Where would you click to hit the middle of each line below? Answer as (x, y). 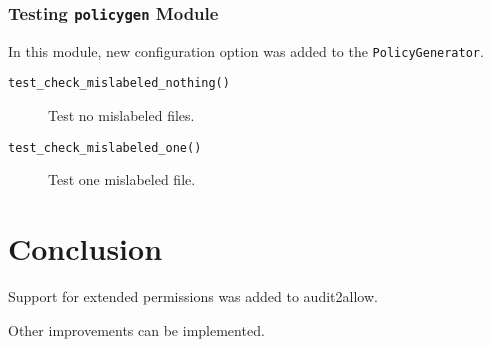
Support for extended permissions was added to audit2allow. (193, 296)
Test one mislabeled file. (122, 179)
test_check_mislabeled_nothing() (119, 83)
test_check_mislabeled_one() (105, 147)
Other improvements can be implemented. (136, 329)
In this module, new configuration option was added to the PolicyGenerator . (246, 50)
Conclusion (85, 248)
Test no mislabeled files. (121, 115)
